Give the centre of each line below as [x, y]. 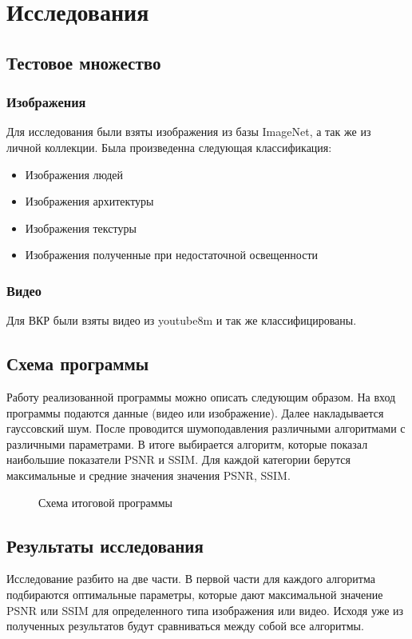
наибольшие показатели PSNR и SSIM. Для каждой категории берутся [178, 459]
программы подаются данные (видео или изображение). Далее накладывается [195, 412]
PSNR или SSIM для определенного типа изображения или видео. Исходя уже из [205, 610]
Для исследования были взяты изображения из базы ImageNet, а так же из [189, 132]
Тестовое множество [84, 62]
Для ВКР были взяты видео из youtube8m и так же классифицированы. [182, 320]
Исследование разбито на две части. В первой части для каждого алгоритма [191, 579]
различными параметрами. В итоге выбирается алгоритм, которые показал [187, 443]
